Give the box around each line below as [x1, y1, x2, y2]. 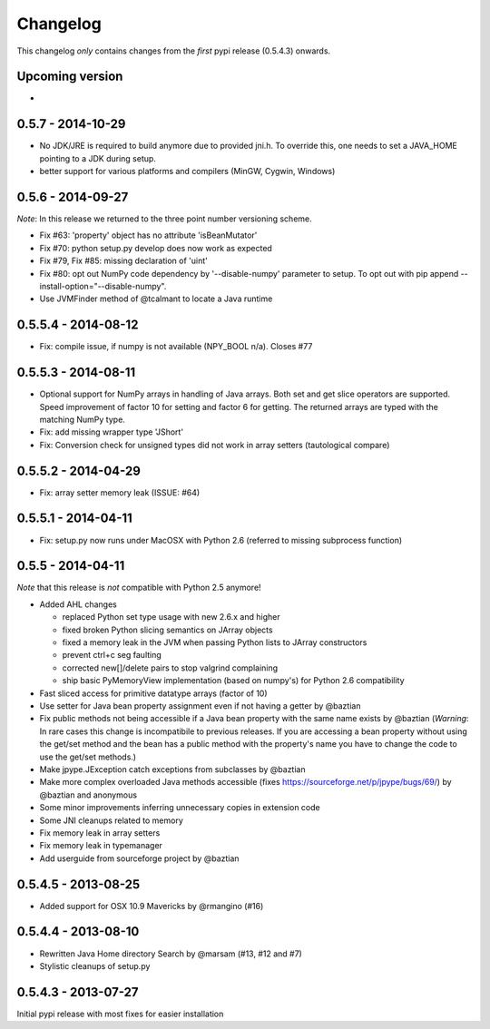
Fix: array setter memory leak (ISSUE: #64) [39, 486, 201, 498]
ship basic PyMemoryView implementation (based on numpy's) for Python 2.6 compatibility [62, 675, 405, 686]
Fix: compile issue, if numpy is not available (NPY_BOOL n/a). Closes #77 [39, 341, 313, 352]
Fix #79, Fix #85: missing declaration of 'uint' [39, 255, 208, 267]
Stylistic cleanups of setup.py [39, 960, 151, 971]
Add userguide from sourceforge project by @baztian [39, 853, 240, 864]
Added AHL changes [39, 599, 117, 610]
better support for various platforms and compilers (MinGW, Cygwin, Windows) [39, 166, 336, 177]
